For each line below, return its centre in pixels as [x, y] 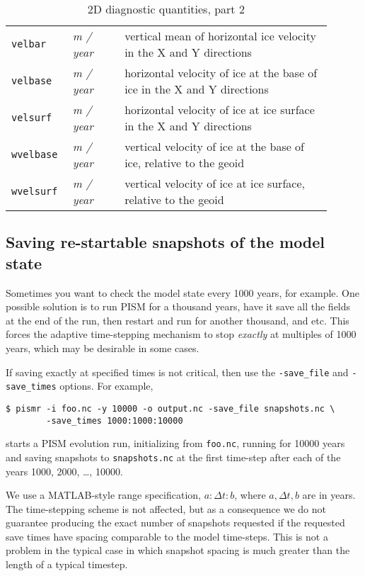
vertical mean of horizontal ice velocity [220, 36]
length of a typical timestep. [67, 564]
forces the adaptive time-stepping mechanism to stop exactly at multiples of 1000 [181, 334]
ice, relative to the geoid [185, 163]
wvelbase [35, 154]
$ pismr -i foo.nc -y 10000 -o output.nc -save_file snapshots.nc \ [170, 408]
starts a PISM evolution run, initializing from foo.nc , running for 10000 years [175, 443]
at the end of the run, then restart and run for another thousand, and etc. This [178, 320]
